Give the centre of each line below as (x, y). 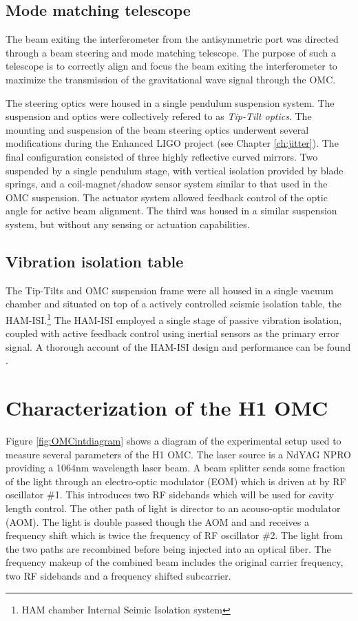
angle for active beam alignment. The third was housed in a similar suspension (171, 211)
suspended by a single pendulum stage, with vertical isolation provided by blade (175, 170)
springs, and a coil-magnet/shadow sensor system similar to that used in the (167, 184)
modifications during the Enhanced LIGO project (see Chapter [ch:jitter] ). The (172, 143)
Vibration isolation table (95, 261)
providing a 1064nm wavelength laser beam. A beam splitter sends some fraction (176, 468)
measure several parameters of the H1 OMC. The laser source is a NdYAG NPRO (178, 454)
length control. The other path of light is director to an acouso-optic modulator (173, 508)
